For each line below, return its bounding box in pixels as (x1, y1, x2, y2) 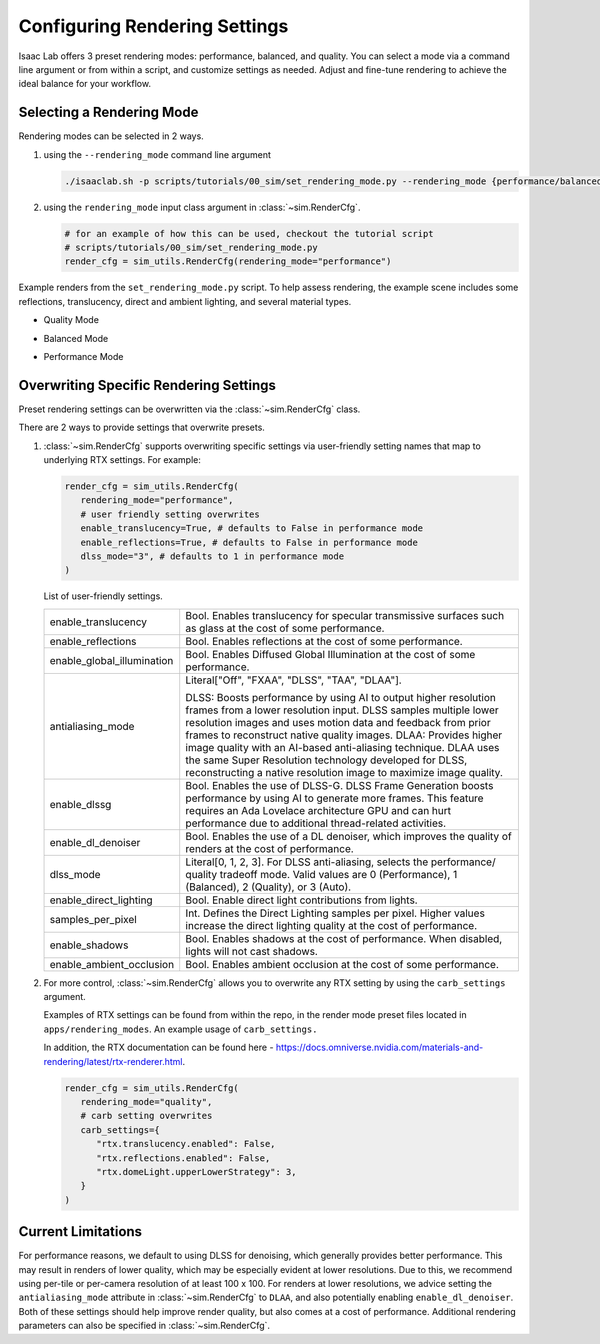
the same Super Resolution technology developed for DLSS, (185, 753, 468, 767)
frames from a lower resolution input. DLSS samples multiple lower (185, 703, 499, 717)
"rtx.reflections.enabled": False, (96, 1152, 271, 1164)
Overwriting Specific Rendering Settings (18, 376, 277, 394)
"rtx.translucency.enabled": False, (96, 1138, 276, 1150)
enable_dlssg (49, 797, 112, 811)
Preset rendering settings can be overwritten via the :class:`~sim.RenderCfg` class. (18, 403, 361, 415)
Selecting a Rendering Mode (18, 104, 199, 121)
